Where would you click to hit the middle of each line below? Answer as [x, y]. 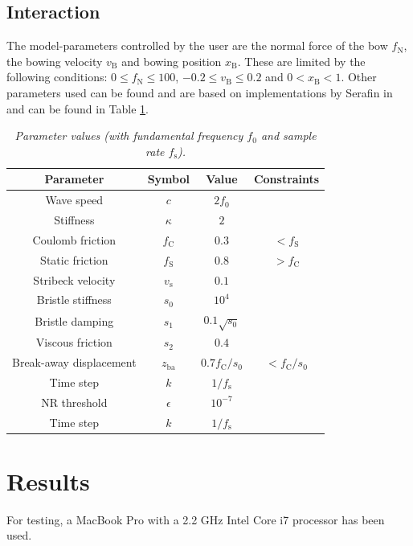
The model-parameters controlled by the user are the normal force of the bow [197, 45]
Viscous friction [74, 342]
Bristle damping [74, 320]
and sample [288, 135]
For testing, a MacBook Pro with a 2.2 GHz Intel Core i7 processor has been [196, 519]
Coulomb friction [74, 239]
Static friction [74, 259]
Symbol [168, 179]
